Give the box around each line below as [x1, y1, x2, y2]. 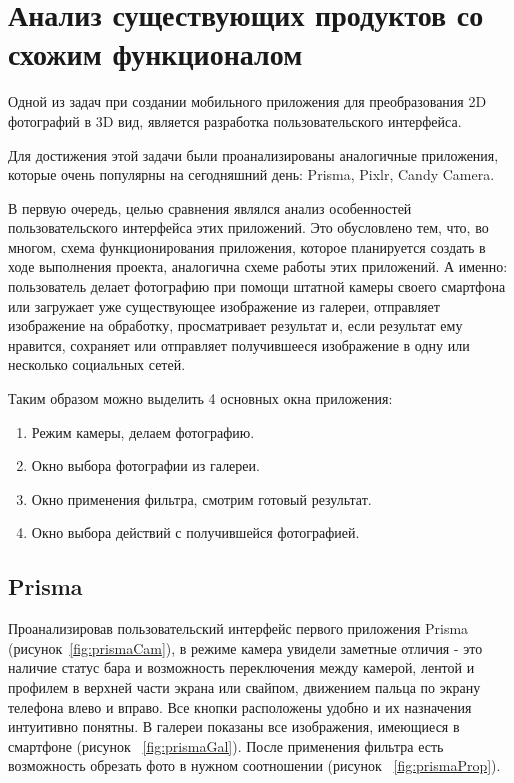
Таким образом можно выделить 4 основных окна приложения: [8, 388, 393, 409]
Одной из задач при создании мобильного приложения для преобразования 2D [8, 91, 487, 112]
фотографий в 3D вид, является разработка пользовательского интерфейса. [8, 110, 462, 131]
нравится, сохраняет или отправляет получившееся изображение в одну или [8, 334, 470, 355]
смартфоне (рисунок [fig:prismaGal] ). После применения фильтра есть [8, 735, 444, 756]
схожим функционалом [8, 33, 303, 74]
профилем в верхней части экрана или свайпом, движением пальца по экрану [8, 676, 481, 697]
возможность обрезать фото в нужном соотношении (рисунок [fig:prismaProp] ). [8, 755, 501, 776]
